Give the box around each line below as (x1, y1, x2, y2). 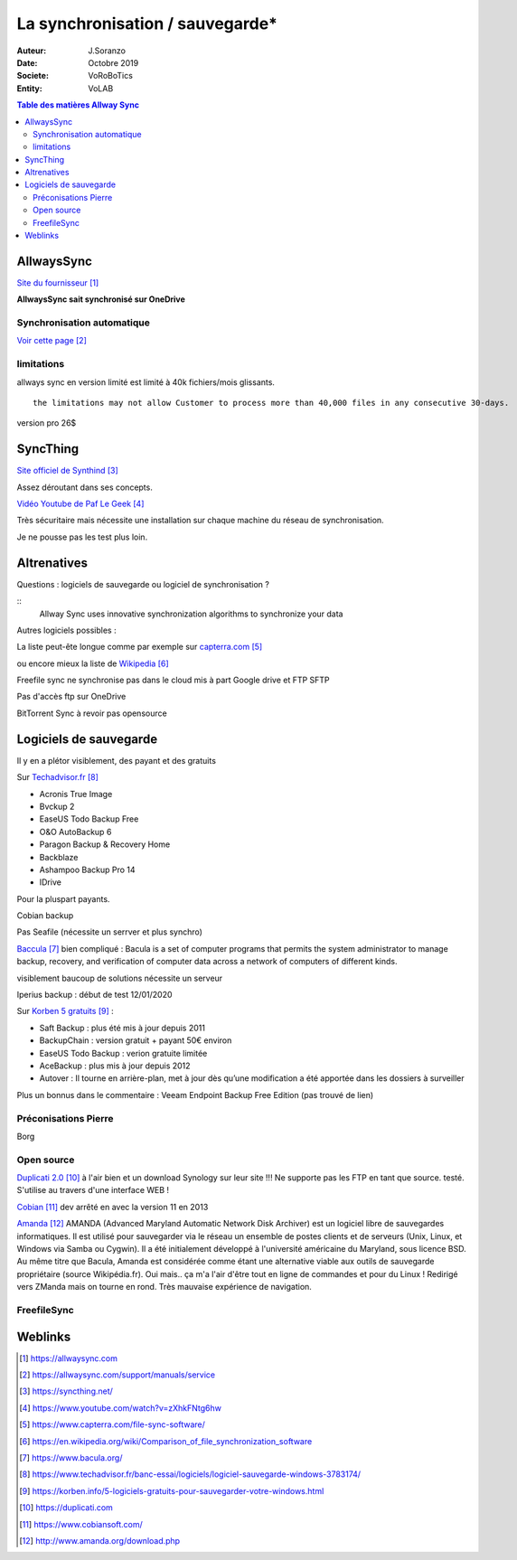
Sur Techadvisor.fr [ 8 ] (16, 772, 99, 783)
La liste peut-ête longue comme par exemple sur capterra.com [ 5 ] (16, 642, 263, 653)
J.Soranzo (88, 45, 127, 56)
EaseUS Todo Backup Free (39, 813, 139, 824)
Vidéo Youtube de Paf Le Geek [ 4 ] (16, 498, 145, 510)
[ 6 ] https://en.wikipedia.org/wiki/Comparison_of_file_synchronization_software (19, 1435, 313, 1446)
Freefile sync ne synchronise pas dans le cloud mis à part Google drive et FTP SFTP (16, 674, 330, 686)
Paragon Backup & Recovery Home (39, 839, 171, 850)
